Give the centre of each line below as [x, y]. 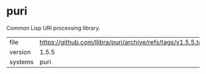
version [20, 52]
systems [21, 62]
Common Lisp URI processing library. [53, 28]
